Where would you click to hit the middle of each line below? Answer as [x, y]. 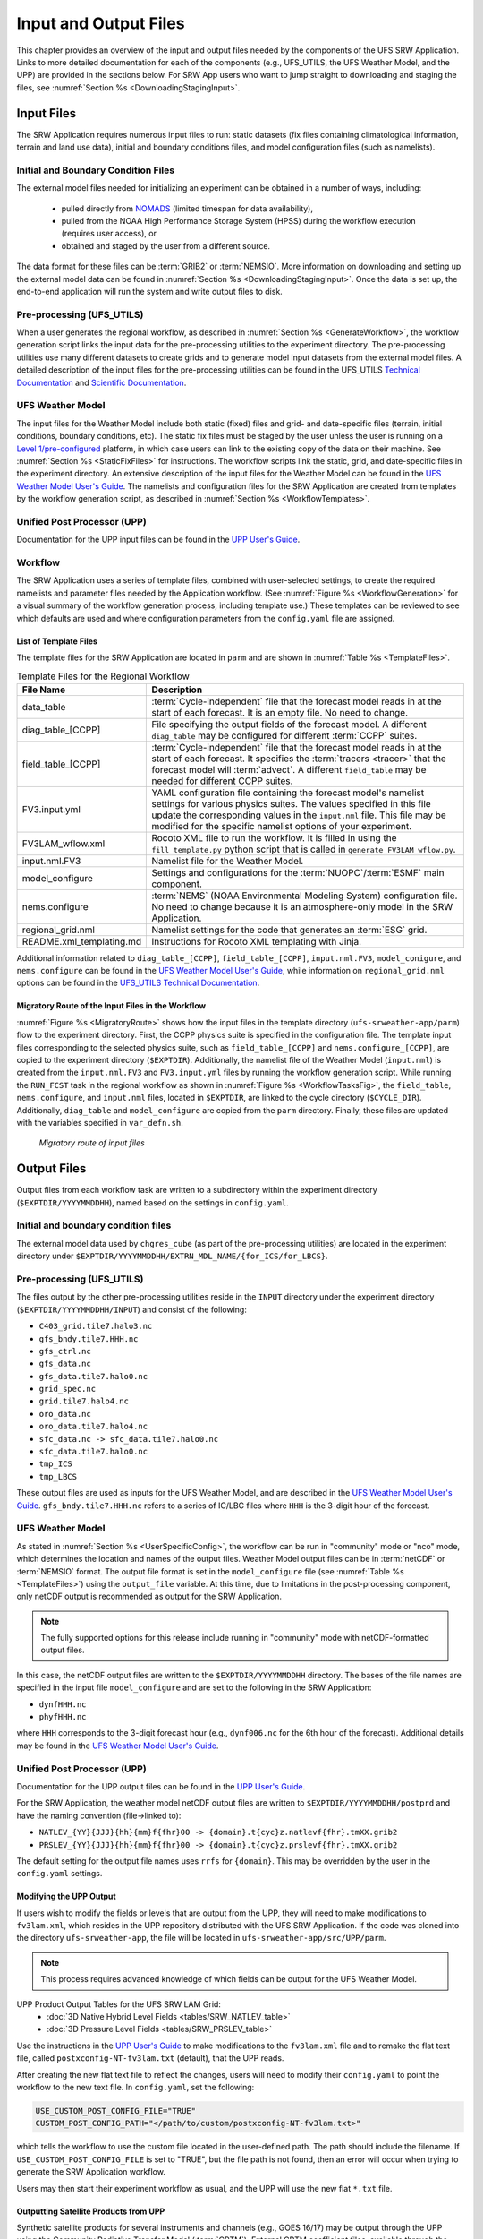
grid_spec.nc [68, 1389]
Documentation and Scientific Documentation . [102, 382]
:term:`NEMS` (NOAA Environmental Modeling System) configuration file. [305, 896]
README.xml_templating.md [82, 941]
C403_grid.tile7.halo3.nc [96, 1326]
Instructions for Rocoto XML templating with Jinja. [257, 941]
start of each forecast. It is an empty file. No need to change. [280, 712]
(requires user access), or [109, 234]
